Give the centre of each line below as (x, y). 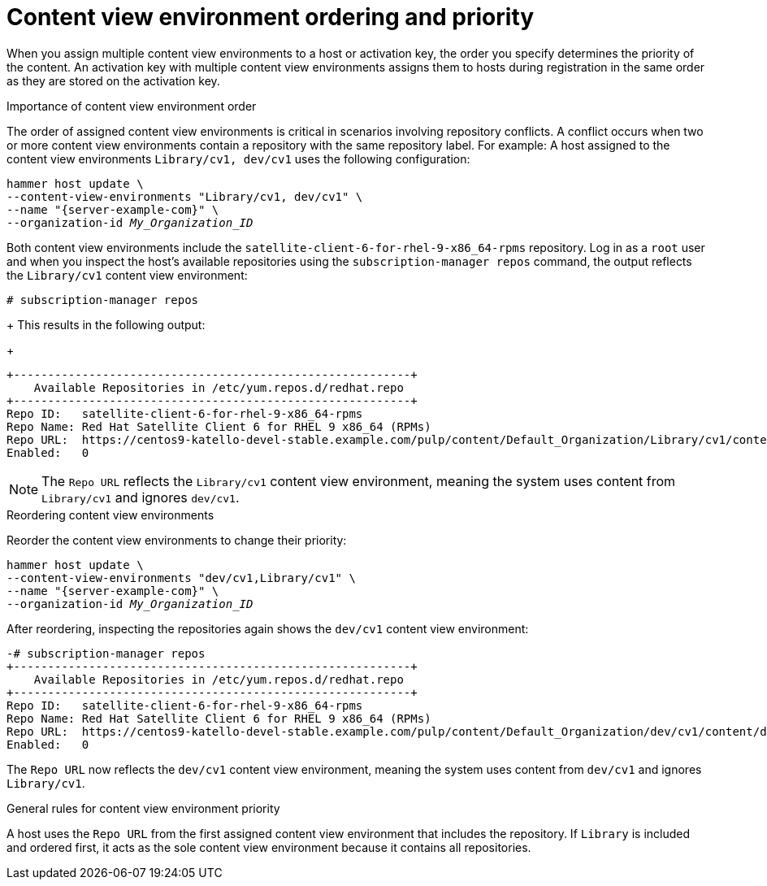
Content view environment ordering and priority (271, 17)
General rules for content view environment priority (143, 808)
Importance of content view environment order (132, 106)
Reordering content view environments (110, 515)
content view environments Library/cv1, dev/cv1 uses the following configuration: (238, 159)
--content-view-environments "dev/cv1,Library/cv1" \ (181, 578)
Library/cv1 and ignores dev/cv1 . (141, 497)
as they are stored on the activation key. (113, 80)
